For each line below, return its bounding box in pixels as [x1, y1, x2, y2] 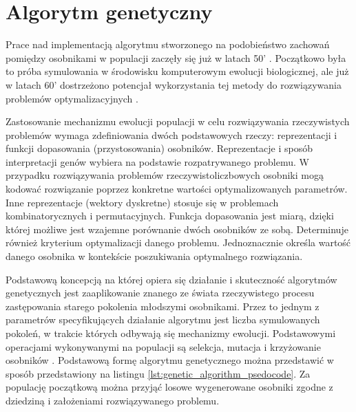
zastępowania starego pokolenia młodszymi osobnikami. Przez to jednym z [6, 299, 320, 313]
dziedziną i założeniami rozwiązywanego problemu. [6, 393, 220, 407]
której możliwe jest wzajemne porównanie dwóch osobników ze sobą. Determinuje [6, 221, 348, 236]
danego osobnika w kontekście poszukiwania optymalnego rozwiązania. [6, 249, 303, 263]
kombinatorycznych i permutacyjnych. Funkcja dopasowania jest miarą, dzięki [6, 208, 334, 223]
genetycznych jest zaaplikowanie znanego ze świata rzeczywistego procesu [6, 285, 315, 300]
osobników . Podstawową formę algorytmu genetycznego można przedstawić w [6, 353, 334, 367]
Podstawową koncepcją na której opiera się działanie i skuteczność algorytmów [6, 272, 337, 286]
